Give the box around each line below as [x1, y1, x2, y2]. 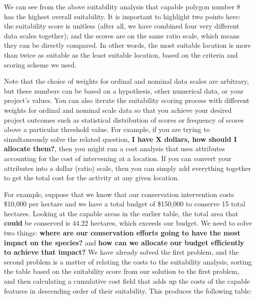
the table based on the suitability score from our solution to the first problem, [4, 266, 239, 276]
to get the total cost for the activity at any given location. [4, 172, 179, 183]
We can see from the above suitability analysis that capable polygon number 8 [4, 1, 240, 11]
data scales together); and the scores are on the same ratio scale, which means [4, 30, 240, 40]
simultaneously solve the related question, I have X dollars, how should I [4, 133, 237, 144]
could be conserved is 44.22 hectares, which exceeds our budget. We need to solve [4, 218, 252, 228]
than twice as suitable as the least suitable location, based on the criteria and [4, 49, 238, 60]
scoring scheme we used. [4, 59, 77, 69]
